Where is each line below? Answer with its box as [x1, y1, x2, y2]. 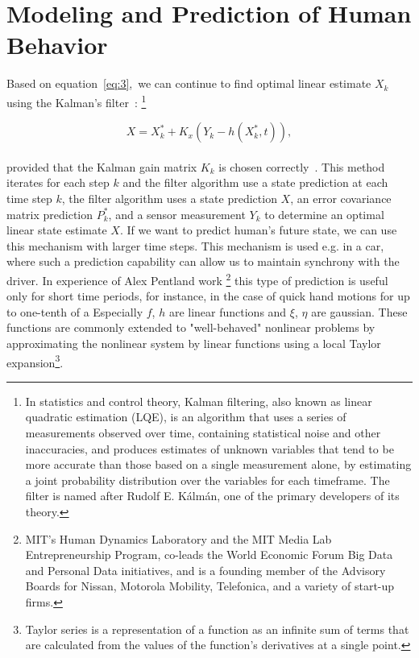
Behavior [6, 28, 108, 61]
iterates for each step [6, 174, 110, 191]
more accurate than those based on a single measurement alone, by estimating [25, 456, 412, 473]
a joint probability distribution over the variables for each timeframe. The [25, 471, 390, 488]
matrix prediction [6, 205, 93, 222]
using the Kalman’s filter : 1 [6, 91, 147, 110]
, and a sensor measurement [108, 205, 246, 222]
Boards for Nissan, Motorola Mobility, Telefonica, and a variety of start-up [25, 577, 395, 594]
